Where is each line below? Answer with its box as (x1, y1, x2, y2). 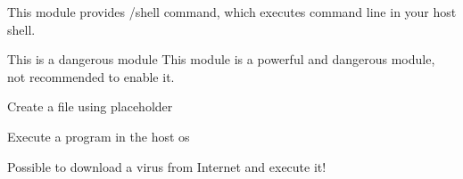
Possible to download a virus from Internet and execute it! (7, 157, 327, 175)
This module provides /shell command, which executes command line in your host (7, 3, 457, 20)
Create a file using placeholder (7, 97, 173, 116)
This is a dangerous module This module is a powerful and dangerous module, (7, 50, 435, 69)
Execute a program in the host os (7, 126, 190, 145)
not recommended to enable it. (7, 67, 175, 85)
